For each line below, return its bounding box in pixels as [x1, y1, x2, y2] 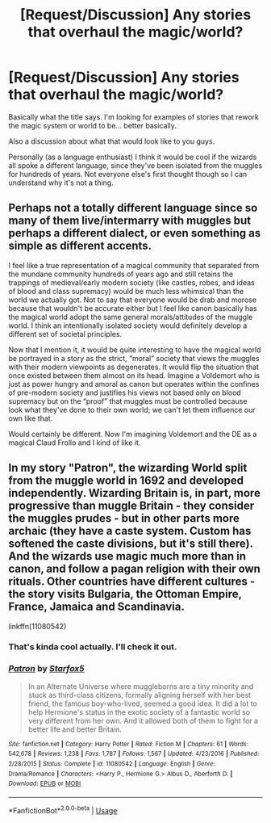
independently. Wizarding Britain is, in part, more [8, 486, 261, 500]
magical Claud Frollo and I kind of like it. [8, 438, 141, 447]
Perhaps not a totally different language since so [8, 201, 258, 215]
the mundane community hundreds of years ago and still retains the [8, 269, 234, 279]
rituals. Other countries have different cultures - [8, 575, 256, 589]
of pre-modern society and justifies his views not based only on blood [8, 388, 242, 397]
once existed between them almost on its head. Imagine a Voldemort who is [8, 370, 261, 380]
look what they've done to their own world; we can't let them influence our [8, 405, 256, 414]
